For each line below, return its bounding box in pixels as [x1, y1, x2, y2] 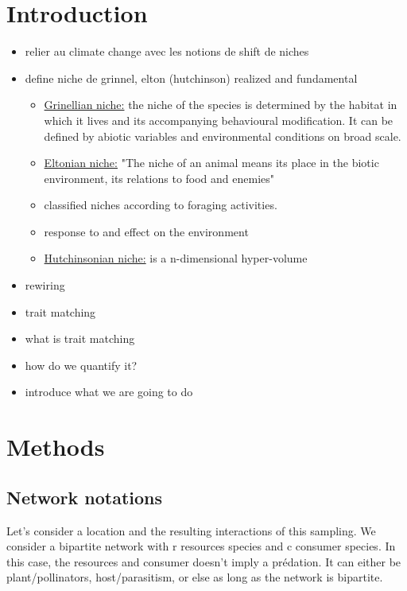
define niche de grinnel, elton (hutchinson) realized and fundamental [25, 69, 358, 86]
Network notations [6, 484, 163, 509]
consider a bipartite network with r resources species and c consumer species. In [6, 538, 396, 554]
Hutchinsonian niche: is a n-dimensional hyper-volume [44, 250, 308, 266]
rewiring [25, 277, 65, 294]
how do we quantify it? [25, 356, 138, 373]
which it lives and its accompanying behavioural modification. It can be [44, 111, 393, 128]
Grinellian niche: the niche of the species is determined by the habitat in [44, 96, 397, 113]
